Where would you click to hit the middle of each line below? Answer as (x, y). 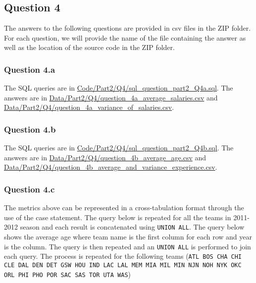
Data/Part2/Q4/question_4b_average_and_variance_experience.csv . (111, 167)
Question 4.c (29, 189)
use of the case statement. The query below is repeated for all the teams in (118, 217)
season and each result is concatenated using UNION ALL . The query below (132, 227)
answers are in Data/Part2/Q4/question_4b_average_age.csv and (105, 157)
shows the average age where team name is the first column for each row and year (128, 237)
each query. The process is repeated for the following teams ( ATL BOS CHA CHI (123, 256)
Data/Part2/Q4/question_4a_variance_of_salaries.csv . (89, 107)
